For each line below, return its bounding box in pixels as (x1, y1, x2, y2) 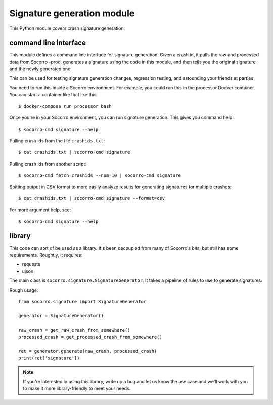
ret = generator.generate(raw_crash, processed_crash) (18, 348, 157, 354)
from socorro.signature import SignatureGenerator (18, 299, 147, 304)
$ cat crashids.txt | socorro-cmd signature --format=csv (18, 195, 165, 201)
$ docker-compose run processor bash (18, 103, 112, 109)
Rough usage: (9, 287, 38, 293)
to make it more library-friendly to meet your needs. (23, 385, 131, 392)
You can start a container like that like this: (9, 92, 98, 98)
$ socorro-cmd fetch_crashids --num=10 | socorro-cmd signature (18, 173, 181, 178)
